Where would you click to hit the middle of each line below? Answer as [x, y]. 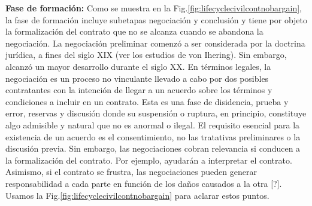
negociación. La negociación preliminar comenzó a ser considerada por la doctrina [155, 43]
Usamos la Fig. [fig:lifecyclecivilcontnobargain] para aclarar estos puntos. [137, 195]
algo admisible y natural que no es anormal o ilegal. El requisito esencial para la [153, 124]
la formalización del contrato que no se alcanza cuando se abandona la [134, 31]
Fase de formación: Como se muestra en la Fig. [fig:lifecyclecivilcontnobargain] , [154, 8]
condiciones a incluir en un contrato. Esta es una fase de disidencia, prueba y [147, 101]
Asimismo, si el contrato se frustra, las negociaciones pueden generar [131, 172]
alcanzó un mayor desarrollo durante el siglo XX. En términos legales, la [138, 66]
